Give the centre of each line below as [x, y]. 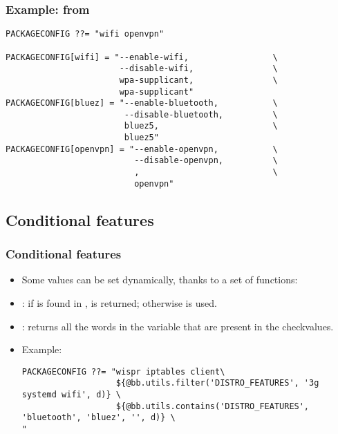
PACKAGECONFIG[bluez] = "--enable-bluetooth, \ [142, 103]
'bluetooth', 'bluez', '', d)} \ [98, 418]
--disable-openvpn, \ [206, 161]
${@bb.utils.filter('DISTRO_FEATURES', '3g [217, 383]
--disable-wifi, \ [198, 69]
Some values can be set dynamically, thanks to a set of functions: [160, 280]
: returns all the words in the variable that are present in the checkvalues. [178, 326]
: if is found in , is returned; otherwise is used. [119, 303]
